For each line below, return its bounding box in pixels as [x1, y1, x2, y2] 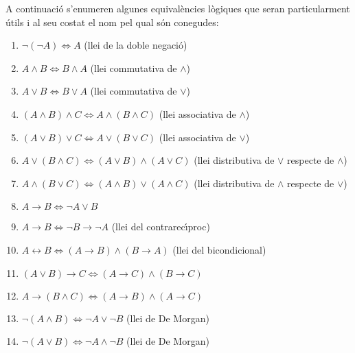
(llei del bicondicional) [172, 242, 266, 256]
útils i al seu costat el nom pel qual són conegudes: [5, 14, 219, 29]
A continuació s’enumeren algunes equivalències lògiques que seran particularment [5, 1, 350, 15]
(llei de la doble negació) [84, 38, 187, 52]
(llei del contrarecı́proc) [111, 219, 210, 234]
